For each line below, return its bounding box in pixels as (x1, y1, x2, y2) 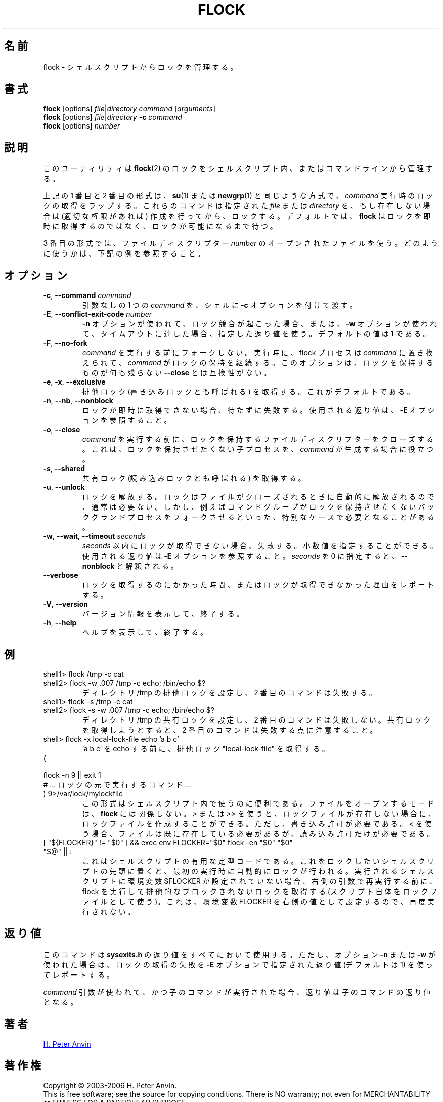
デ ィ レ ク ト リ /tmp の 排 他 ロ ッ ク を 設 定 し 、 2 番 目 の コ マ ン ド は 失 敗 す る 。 (82, 688, 376, 697)
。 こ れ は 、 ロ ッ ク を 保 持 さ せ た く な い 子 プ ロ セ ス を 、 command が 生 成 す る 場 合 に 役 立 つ (82, 445, 433, 454)
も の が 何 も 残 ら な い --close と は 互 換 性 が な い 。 (82, 368, 271, 377)
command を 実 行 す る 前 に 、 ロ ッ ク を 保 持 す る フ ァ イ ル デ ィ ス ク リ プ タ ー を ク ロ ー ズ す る (82, 435, 433, 444)
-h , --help (43, 618, 77, 627)
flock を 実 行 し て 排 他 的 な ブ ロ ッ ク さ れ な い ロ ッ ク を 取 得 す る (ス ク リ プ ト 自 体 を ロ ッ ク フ (82, 886, 437, 896)
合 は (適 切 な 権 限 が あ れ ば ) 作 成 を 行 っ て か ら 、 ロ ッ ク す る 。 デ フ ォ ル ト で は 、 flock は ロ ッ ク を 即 (43, 211, 431, 221)
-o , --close (43, 425, 80, 434)
